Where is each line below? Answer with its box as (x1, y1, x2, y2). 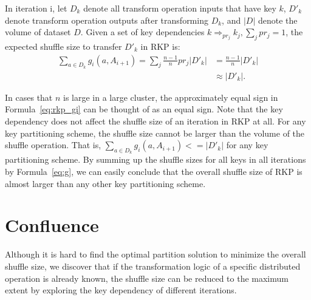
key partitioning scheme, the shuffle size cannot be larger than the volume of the (5, 126, 305, 139)
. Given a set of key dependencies (80, 26, 205, 38)
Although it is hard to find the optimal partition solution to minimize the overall (5, 248, 306, 261)
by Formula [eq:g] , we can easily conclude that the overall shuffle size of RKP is (5, 165, 302, 178)
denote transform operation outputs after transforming (5, 13, 208, 26)
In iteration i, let (5, 2, 67, 14)
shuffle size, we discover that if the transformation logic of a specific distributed (5, 259, 301, 272)
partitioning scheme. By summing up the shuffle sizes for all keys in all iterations (5, 153, 306, 166)
